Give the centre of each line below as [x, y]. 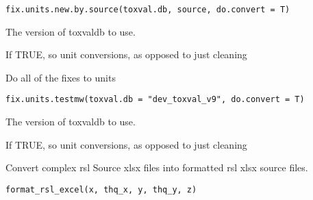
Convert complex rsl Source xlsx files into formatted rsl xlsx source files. [157, 167]
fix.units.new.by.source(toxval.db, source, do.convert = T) [148, 10]
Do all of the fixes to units [61, 77]
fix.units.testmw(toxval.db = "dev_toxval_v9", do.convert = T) [155, 100]
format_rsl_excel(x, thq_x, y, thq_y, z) [101, 189]
